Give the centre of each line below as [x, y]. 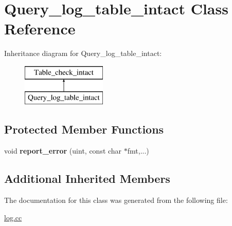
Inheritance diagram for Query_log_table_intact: [83, 53]
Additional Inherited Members [87, 178]
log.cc [13, 217]
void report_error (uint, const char [63, 151]
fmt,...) [138, 151]
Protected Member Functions [84, 129]
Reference [40, 29]
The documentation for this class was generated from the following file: [116, 200]
